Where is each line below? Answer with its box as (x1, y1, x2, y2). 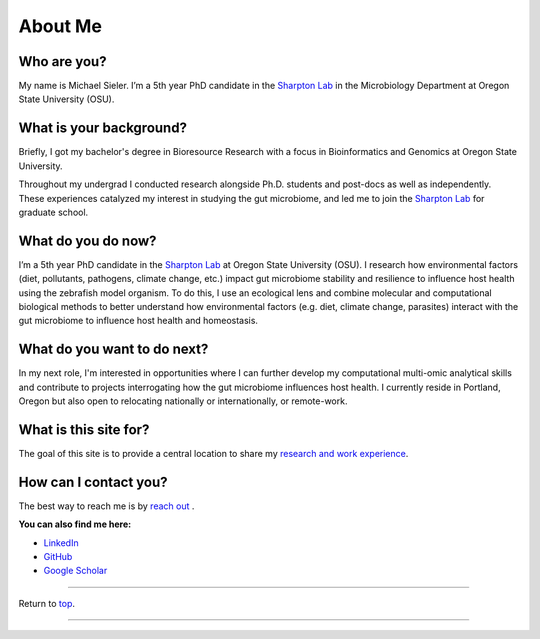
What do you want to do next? (18, 341, 209, 358)
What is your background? (18, 120, 187, 137)
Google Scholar (43, 565, 108, 577)
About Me (18, 15, 102, 37)
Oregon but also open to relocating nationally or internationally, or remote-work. (18, 395, 348, 407)
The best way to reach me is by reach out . (18, 500, 195, 512)
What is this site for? (18, 421, 150, 438)
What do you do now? (18, 232, 157, 249)
